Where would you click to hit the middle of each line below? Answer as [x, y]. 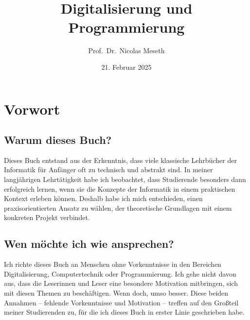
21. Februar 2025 [126, 67]
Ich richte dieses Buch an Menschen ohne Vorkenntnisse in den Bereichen [113, 264]
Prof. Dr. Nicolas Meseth [126, 50]
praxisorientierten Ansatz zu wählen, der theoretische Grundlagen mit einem [118, 208]
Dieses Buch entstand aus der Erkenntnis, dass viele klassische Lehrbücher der [120, 160]
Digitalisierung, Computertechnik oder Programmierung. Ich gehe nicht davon [120, 273]
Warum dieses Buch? [58, 140]
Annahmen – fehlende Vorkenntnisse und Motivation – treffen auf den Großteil [121, 302]
